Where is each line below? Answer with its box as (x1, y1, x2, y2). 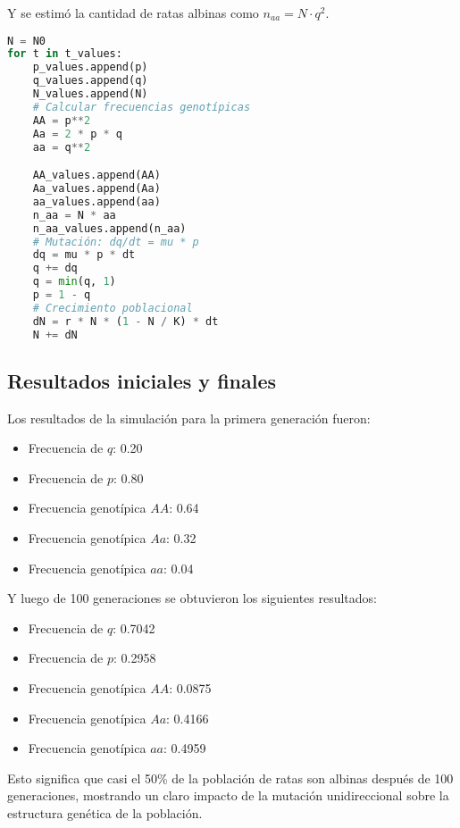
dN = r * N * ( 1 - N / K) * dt (32, 314, 219, 328)
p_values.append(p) (32, 61, 148, 74)
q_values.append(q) (32, 74, 148, 88)
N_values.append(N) (32, 88, 148, 101)
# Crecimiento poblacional (32, 301, 193, 314)
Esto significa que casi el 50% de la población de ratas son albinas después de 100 (7, 768, 454, 787)
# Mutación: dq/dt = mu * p (32, 235, 199, 248)
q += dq (32, 262, 78, 275)
